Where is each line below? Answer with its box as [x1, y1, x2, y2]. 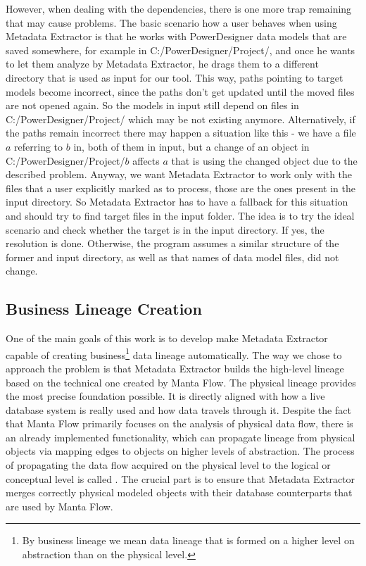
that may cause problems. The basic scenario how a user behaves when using [6, 15, 337, 30]
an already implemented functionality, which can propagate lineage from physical [6, 429, 355, 444]
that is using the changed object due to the [171, 153, 358, 168]
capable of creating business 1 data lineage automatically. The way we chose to [6, 345, 342, 362]
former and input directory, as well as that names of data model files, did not [6, 249, 339, 264]
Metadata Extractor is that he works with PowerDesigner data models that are [6, 29, 347, 44]
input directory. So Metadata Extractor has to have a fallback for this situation [6, 194, 348, 209]
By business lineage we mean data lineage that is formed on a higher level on [22, 533, 355, 548]
